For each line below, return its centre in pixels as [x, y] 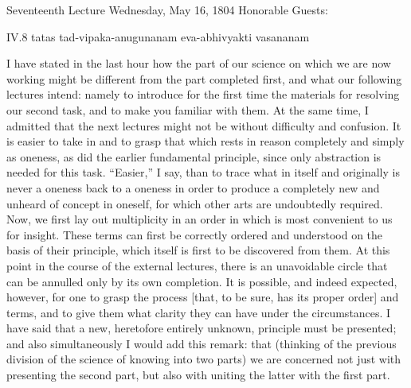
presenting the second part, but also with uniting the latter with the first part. [198, 375]
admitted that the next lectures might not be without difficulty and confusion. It [204, 125]
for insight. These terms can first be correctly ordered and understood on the [195, 234]
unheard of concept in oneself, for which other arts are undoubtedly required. [195, 203]
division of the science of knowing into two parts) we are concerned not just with [204, 359]
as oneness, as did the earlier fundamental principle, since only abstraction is [194, 156]
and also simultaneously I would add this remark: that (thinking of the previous [202, 343]
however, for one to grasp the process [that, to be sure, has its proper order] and [203, 297]
